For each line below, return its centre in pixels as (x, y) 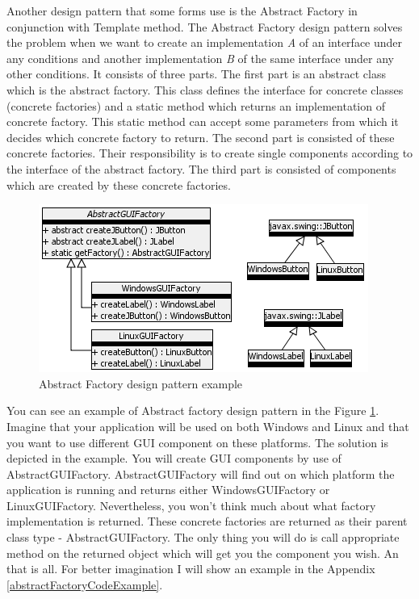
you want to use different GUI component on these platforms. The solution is (198, 442)
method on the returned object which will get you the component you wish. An (203, 553)
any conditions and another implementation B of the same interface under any (200, 58)
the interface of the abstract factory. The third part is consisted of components (201, 168)
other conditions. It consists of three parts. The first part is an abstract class (196, 74)
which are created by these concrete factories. (119, 184)
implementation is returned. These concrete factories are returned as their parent (207, 521)
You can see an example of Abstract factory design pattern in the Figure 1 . (193, 411)
